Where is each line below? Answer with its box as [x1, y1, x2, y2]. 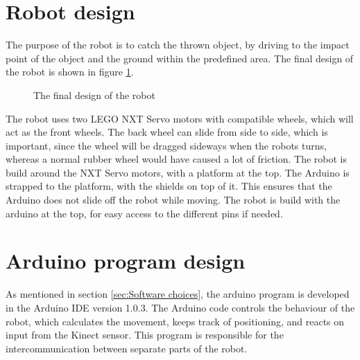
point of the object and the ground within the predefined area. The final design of [6, 51, 354, 65]
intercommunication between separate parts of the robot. [6, 341, 248, 355]
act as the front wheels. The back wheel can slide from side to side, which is [6, 125, 328, 139]
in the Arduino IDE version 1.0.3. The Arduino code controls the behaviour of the [6, 300, 355, 314]
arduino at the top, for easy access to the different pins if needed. [6, 206, 283, 220]
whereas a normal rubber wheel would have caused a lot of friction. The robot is [6, 152, 348, 166]
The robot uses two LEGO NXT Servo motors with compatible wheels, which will [6, 111, 354, 125]
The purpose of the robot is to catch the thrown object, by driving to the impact [6, 37, 350, 52]
